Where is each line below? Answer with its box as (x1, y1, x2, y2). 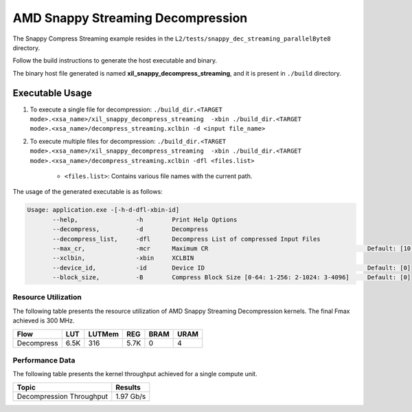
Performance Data (12, 355, 76, 365)
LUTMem (88, 329, 119, 338)
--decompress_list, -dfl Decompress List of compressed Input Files (52, 235, 321, 243)
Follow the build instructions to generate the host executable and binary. (12, 56, 218, 65)
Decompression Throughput (16, 391, 108, 401)
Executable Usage (12, 87, 92, 99)
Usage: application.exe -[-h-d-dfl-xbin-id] (27, 206, 180, 214)
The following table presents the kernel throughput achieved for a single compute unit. (12, 370, 257, 378)
